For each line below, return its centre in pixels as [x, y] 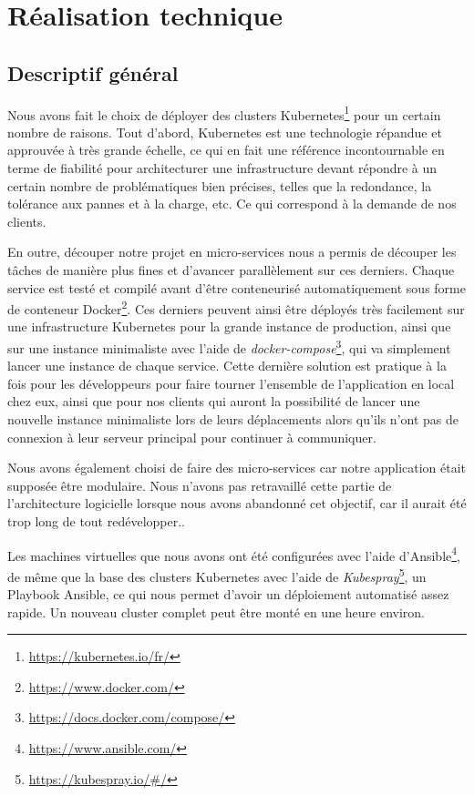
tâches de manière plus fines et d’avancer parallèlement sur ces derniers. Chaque [231, 269]
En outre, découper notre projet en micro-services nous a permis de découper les [232, 252]
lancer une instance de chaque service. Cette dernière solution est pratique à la [227, 366]
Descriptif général [93, 72]
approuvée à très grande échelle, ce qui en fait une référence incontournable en [226, 150]
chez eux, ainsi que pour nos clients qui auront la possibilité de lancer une [214, 401]
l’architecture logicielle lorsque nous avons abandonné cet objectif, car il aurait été [237, 503]
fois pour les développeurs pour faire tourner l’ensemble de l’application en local [231, 383]
